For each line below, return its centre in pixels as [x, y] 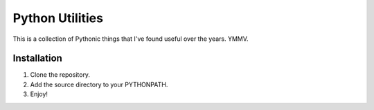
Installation [37, 58]
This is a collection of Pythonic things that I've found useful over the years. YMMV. [131, 39]
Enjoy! [39, 94]
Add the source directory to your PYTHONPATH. [99, 84]
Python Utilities [58, 18]
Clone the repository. [60, 75]
